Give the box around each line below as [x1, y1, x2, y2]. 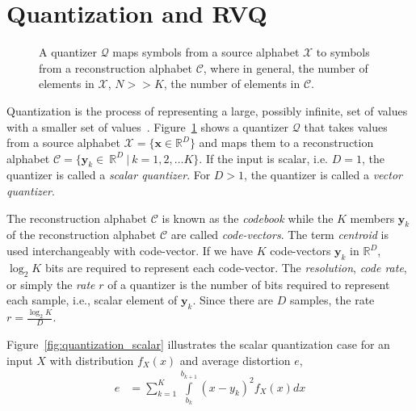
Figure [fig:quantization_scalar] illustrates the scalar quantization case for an [6, 336, 390, 353]
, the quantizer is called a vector [244, 166, 402, 183]
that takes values [304, 118, 388, 135]
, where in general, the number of [203, 59, 368, 76]
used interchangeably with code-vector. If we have [6, 242, 254, 259]
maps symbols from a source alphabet [112, 44, 300, 61]
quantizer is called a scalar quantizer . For [6, 166, 211, 183]
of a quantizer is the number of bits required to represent [107, 275, 390, 292]
